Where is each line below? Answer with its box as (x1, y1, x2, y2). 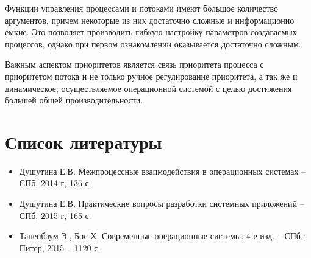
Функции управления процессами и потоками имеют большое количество (5, 2, 279, 14)
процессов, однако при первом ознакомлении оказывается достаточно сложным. (5, 37, 301, 50)
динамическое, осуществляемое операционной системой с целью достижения (5, 82, 292, 94)
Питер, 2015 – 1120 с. (19, 241, 101, 254)
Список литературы (5, 129, 162, 154)
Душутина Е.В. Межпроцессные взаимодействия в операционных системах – (19, 164, 306, 177)
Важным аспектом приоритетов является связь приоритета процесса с (5, 58, 264, 71)
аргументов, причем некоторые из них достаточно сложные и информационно (5, 13, 295, 26)
